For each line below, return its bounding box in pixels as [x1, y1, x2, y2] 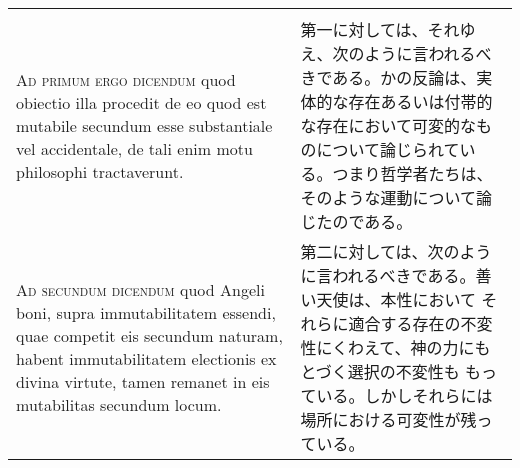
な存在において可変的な [300, 114, 476, 137]
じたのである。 [300, 210, 413, 233]
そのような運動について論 [300, 186, 492, 209]
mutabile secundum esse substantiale [16, 113, 273, 137]
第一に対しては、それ [300, 18, 460, 41]
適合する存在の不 [348, 312, 477, 335]
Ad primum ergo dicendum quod [16, 67, 236, 91]
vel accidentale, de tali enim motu [16, 136, 253, 160]
